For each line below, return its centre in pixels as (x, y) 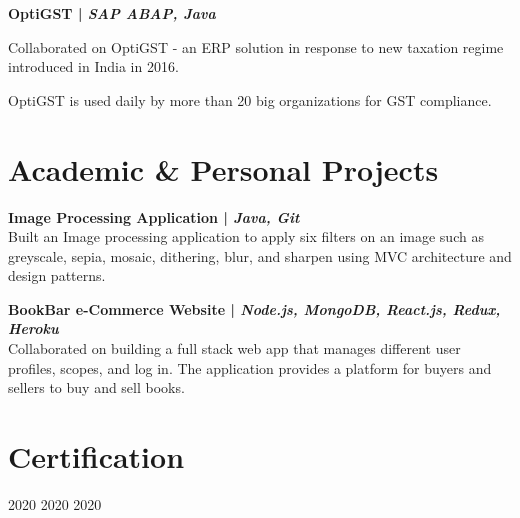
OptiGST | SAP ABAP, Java (112, 13)
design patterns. (57, 275)
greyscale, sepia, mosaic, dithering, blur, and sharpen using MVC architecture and (260, 255)
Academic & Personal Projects (223, 168)
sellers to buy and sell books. (96, 387)
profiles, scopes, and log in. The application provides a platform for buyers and (250, 367)
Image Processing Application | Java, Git (154, 216)
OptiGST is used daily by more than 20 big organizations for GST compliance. (250, 99)
